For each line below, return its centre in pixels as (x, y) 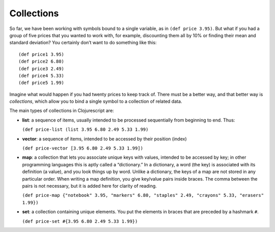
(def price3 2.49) (42, 68)
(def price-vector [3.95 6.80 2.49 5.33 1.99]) (83, 148)
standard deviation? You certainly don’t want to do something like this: (83, 43)
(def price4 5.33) (42, 76)
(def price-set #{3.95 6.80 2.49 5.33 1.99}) (80, 221)
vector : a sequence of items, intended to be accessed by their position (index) (104, 139)
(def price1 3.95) (42, 54)
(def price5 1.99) (42, 83)
